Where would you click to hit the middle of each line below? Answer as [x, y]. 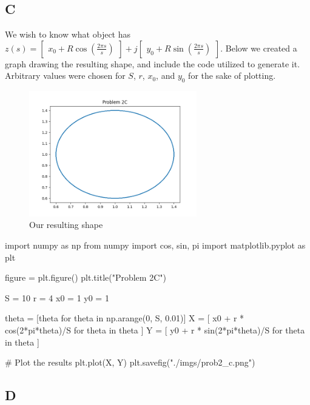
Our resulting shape [66, 225]
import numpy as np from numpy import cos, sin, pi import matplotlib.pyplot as [155, 245]
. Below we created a [259, 48]
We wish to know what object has [68, 34]
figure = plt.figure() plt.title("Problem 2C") [86, 277]
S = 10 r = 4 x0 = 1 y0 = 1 [57, 297]
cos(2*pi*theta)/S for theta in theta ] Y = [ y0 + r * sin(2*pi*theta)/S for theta [155, 330]
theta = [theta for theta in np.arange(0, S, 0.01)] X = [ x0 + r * [125, 318]
